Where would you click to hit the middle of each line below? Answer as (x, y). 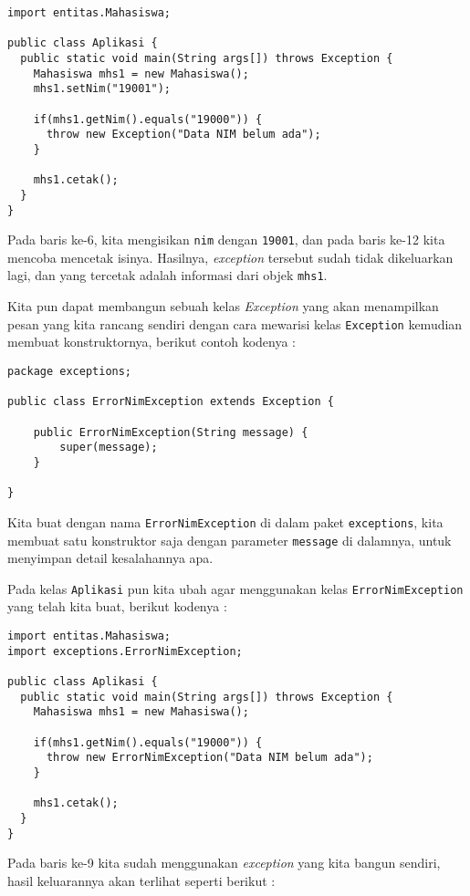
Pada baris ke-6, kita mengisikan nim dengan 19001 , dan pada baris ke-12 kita (226, 240)
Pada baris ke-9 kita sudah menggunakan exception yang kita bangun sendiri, (224, 863)
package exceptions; (70, 371)
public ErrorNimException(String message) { (171, 432)
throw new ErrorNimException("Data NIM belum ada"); (209, 758)
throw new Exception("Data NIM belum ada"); (183, 135)
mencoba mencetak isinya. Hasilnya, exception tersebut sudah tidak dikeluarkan (230, 257)
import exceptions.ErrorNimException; (125, 651)
